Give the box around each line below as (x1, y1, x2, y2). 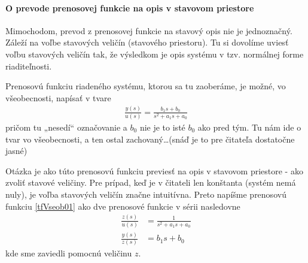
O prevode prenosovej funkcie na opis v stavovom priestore (5, 1, 254, 14)
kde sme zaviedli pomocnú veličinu (5, 247, 132, 259)
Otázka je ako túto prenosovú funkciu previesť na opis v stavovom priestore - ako (5, 164, 303, 177)
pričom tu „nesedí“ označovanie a (5, 121, 127, 134)
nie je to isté (139, 121, 185, 134)
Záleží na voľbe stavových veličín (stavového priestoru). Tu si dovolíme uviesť (5, 36, 289, 49)
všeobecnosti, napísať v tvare (5, 91, 111, 104)
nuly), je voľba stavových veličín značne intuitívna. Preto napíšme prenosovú (5, 188, 286, 200)
